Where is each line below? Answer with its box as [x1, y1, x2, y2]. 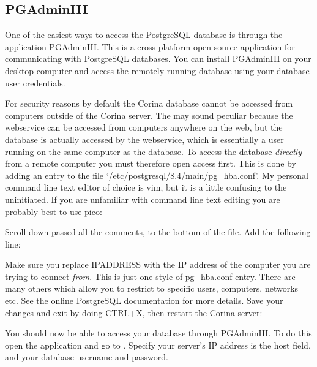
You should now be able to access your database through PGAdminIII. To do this [5, 327, 312, 339]
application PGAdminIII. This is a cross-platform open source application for [5, 40, 295, 53]
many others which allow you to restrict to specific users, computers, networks [5, 282, 299, 295]
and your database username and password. [5, 350, 168, 363]
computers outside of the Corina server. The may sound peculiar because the [5, 108, 293, 121]
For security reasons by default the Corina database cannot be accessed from [5, 97, 293, 110]
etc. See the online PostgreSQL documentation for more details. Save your [5, 294, 283, 307]
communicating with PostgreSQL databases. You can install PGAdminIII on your [5, 52, 311, 65]
